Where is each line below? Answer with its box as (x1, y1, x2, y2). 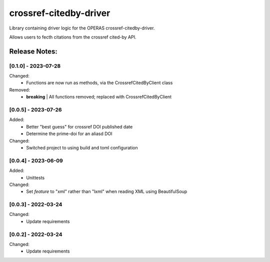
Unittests (26, 174, 45, 180)
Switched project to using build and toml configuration (26, 144, 138, 150)
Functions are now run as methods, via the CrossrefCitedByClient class (26, 80, 173, 86)
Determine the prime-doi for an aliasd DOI (26, 130, 112, 137)
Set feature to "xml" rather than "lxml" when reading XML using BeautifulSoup (26, 188, 187, 194)
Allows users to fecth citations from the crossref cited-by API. (9, 34, 136, 40)
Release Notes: (9, 47, 57, 55)
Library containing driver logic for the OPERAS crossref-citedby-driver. (9, 25, 155, 31)
